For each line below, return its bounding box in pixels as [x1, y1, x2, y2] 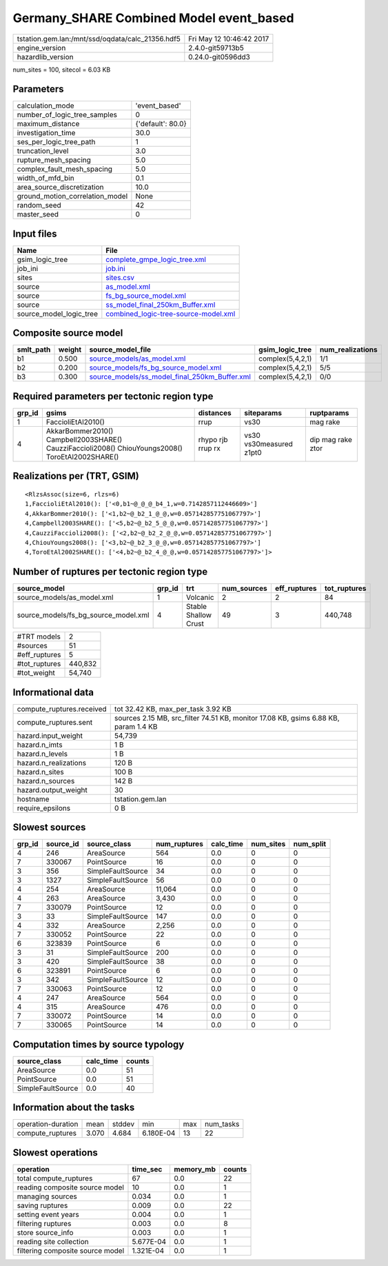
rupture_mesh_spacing [17, 155, 91, 165]
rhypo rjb [198, 435, 228, 444]
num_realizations [319, 345, 378, 354]
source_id [45, 839, 79, 849]
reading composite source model [17, 1183, 124, 1192]
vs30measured [243, 439, 293, 448]
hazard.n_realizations [17, 758, 86, 767]
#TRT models [17, 632, 61, 641]
